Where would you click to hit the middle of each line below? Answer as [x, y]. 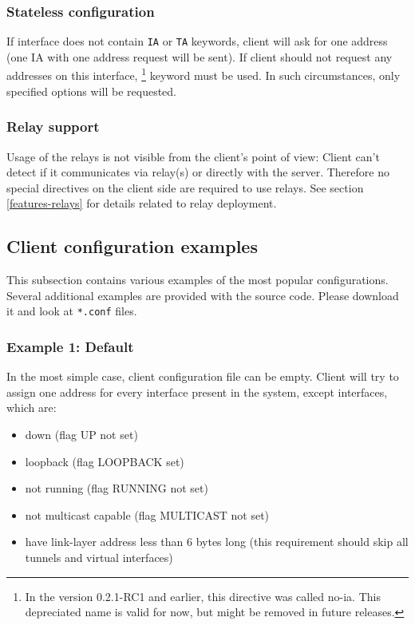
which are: [32, 407]
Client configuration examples [132, 246]
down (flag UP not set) [81, 434]
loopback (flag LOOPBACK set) [105, 461]
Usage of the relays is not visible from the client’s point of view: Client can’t [193, 156]
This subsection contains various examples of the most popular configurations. [198, 280]
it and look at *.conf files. [72, 311]
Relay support [53, 127]
